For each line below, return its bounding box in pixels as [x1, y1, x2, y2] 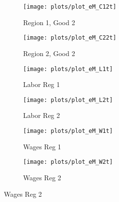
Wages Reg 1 [23, 141, 61, 151]
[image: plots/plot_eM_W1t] [23, 128, 113, 134]
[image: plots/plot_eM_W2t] [23, 159, 113, 166]
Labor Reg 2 [23, 110, 60, 120]
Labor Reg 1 [23, 79, 60, 89]
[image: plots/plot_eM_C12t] [23, 3, 117, 10]
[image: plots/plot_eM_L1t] [23, 65, 113, 72]
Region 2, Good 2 [23, 48, 75, 58]
